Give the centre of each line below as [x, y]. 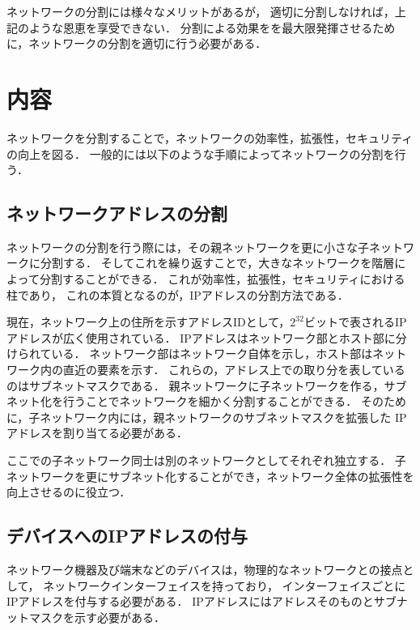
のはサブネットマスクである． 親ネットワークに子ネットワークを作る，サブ [207, 385]
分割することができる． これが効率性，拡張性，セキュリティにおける [222, 279]
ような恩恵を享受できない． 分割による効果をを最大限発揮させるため [212, 27]
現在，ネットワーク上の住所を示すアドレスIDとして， [148, 322]
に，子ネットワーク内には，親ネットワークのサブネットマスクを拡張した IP [207, 417]
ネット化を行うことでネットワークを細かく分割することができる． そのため [206, 401]
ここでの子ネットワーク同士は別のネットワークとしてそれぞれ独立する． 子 [206, 460]
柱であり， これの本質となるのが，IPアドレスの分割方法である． [178, 294]
